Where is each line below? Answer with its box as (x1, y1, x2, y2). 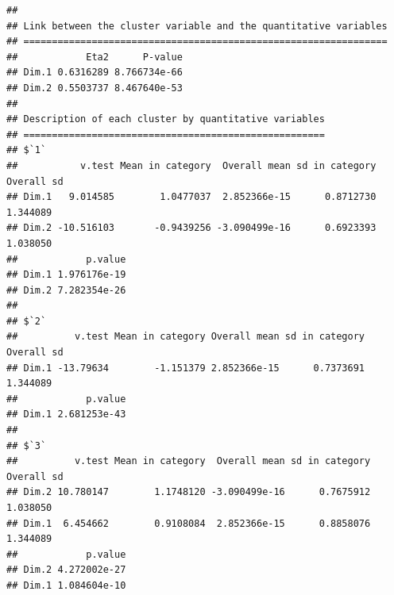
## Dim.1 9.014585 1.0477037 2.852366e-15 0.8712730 (6, 191, 377, 203)
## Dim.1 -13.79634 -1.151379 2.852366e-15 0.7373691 (6, 362, 365, 374)
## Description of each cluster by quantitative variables (6, 113, 325, 125)
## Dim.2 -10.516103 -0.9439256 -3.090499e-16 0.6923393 (6, 222, 377, 234)
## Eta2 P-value (6, 51, 183, 63)
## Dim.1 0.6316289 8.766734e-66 (6, 67, 183, 79)
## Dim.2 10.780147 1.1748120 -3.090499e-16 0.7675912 (6, 486, 371, 498)
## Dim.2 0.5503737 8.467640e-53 (6, 82, 183, 94)
